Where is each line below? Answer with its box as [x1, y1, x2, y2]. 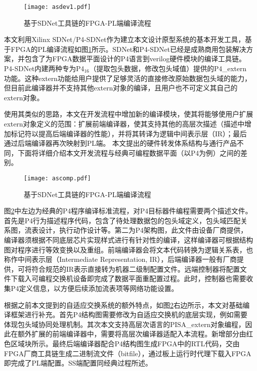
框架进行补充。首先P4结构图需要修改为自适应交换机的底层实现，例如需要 [10, 309, 248, 320]
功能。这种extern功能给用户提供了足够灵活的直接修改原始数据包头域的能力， [4, 73, 252, 83]
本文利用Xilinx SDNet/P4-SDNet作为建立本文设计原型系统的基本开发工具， [4, 34, 245, 44]
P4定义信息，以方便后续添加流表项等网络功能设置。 [10, 283, 178, 293]
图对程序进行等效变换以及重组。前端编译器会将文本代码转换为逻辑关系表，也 [4, 244, 253, 254]
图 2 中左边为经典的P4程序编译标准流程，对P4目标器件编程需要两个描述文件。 [4, 206, 253, 216]
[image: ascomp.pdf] [24, 174, 91, 182]
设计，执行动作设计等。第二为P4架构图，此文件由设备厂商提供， [38, 225, 248, 235]
